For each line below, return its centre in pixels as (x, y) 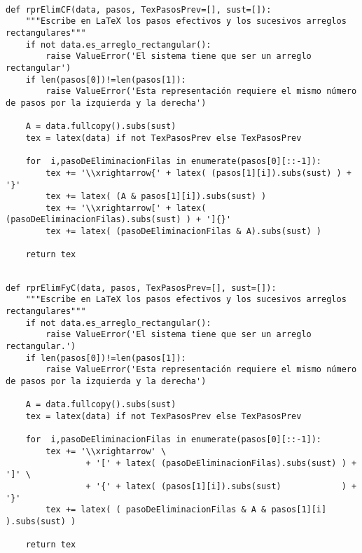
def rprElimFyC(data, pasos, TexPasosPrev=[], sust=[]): (141, 288)
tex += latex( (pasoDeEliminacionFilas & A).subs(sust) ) (184, 232)
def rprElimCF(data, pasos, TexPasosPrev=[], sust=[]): (139, 9)
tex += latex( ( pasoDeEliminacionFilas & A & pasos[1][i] (186, 510)
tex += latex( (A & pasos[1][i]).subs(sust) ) (156, 197)
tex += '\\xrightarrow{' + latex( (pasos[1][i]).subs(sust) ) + (199, 173)
